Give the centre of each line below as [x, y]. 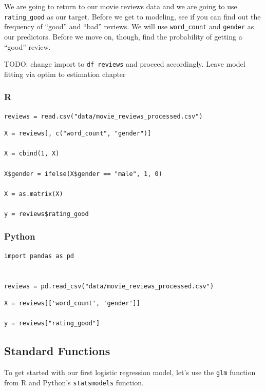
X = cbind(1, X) [32, 154]
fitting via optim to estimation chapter [65, 74]
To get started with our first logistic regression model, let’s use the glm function [130, 372]
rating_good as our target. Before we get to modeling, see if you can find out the [132, 16]
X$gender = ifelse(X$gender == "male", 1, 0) [83, 174]
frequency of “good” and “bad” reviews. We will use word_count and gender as [129, 26]
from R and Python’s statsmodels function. [74, 382]
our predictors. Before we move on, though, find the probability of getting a [123, 36]
